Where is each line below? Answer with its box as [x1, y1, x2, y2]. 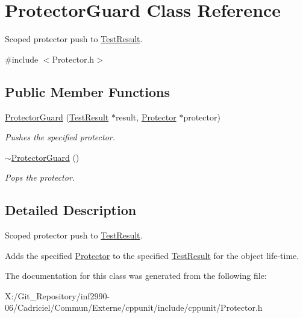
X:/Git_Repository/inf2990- [5, 289, 110, 302]
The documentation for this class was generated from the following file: [5, 269, 267, 282]
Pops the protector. [5, 171, 75, 184]
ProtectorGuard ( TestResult [5, 110, 109, 123]
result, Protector [115, 110, 176, 123]
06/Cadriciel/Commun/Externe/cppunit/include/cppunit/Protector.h [5, 301, 263, 314]
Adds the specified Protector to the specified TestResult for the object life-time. [5, 249, 299, 261]
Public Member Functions [5, 82, 170, 101]
